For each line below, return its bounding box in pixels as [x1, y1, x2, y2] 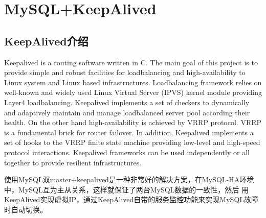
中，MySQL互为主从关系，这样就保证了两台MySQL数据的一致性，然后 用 [4, 184, 249, 195]
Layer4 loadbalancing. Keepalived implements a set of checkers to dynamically [4, 96, 250, 107]
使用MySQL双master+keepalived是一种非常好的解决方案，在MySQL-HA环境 [4, 174, 254, 185]
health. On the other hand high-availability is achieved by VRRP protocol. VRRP [4, 117, 262, 128]
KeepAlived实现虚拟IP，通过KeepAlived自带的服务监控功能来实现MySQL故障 [4, 194, 259, 205]
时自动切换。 [4, 204, 47, 214]
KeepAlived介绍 [4, 33, 88, 49]
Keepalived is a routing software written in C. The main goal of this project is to [4, 57, 258, 67]
